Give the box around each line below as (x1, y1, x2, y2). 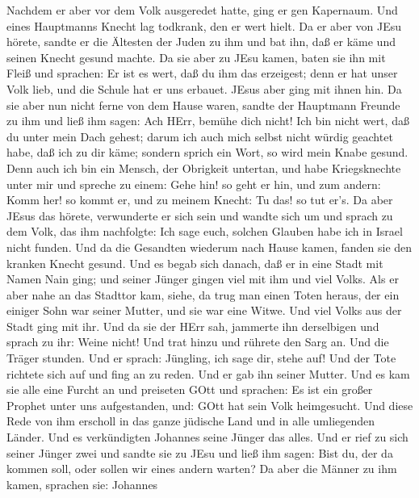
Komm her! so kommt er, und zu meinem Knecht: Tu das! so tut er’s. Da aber (6, 191, 393, 208)
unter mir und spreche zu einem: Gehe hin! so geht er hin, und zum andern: (6, 175, 381, 192)
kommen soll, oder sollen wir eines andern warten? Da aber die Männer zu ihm (6, 460, 397, 477)
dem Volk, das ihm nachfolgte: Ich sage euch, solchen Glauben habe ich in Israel (6, 223, 403, 240)
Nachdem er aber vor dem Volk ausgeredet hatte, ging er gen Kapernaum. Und (6, 2, 398, 18)
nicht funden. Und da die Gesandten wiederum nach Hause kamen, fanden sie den (6, 238, 413, 255)
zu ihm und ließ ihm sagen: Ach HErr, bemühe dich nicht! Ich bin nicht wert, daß (6, 112, 409, 129)
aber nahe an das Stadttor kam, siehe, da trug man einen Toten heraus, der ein (6, 286, 400, 303)
